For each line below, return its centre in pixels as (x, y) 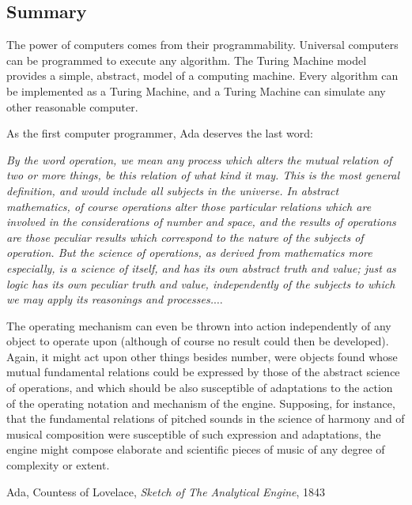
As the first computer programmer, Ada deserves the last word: (160, 133)
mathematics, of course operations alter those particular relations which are (189, 206)
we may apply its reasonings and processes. (110, 299)
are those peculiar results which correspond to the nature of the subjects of (185, 237)
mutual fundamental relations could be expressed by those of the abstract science (203, 372)
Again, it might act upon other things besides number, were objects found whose (202, 356)
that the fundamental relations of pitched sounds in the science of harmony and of (206, 418)
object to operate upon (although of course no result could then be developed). (198, 341)
